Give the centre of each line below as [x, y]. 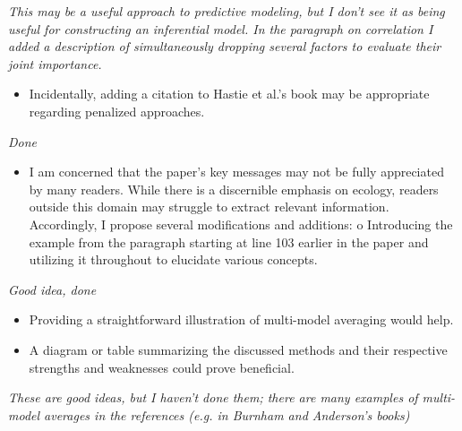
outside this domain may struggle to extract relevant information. [209, 207]
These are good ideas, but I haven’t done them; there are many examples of [213, 397]
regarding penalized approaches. [117, 111]
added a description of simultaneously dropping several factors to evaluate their [225, 46]
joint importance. [55, 63]
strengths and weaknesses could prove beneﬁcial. [162, 367]
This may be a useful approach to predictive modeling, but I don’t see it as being [227, 11]
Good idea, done [52, 289]
